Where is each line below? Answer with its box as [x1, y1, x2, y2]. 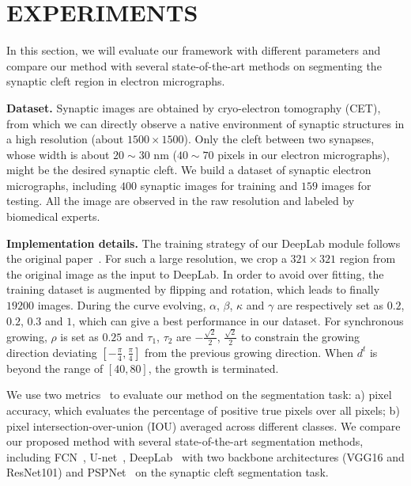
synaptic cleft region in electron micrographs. [6, 73, 225, 89]
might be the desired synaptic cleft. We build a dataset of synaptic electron [6, 161, 371, 178]
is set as [60, 328, 99, 344]
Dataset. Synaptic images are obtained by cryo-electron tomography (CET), [6, 99, 381, 116]
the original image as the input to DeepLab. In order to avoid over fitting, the [6, 265, 384, 282]
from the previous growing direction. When [145, 344, 354, 360]
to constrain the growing [241, 328, 360, 344]
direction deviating [6, 344, 97, 360]
